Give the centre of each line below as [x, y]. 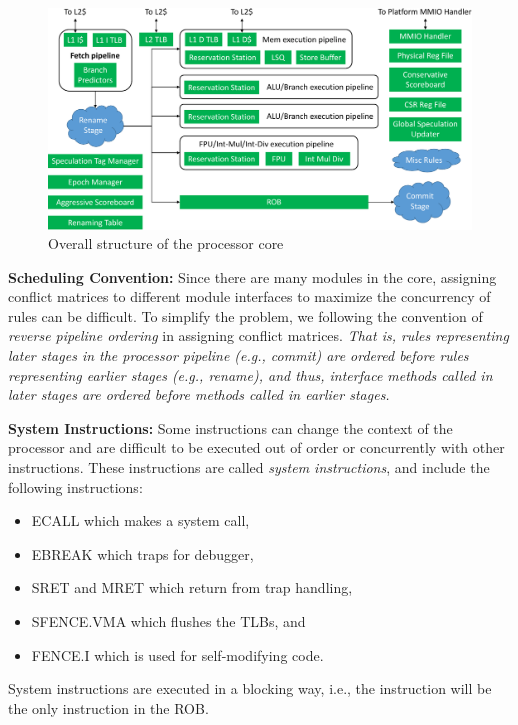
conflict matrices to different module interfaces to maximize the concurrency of [249, 296]
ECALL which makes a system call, [140, 520]
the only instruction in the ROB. [108, 707]
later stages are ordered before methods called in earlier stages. [199, 394]
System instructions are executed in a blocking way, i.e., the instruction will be [250, 688]
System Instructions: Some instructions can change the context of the [230, 427]
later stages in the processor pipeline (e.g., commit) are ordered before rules [238, 355]
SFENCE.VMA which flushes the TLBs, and [168, 621]
